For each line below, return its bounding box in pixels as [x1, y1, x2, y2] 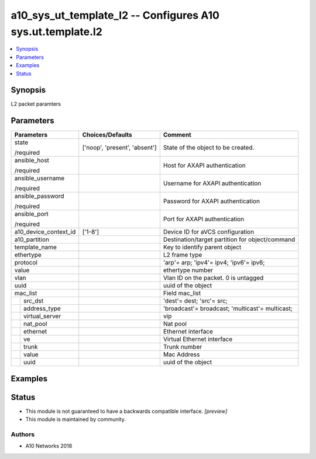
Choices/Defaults [82, 131, 132, 139]
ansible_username [14, 174, 65, 182]
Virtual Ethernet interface [163, 335, 233, 343]
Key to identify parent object [163, 243, 242, 251]
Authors [11, 430, 35, 439]
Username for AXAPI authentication [163, 179, 262, 187]
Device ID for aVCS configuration [163, 228, 255, 236]
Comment [163, 131, 191, 139]
